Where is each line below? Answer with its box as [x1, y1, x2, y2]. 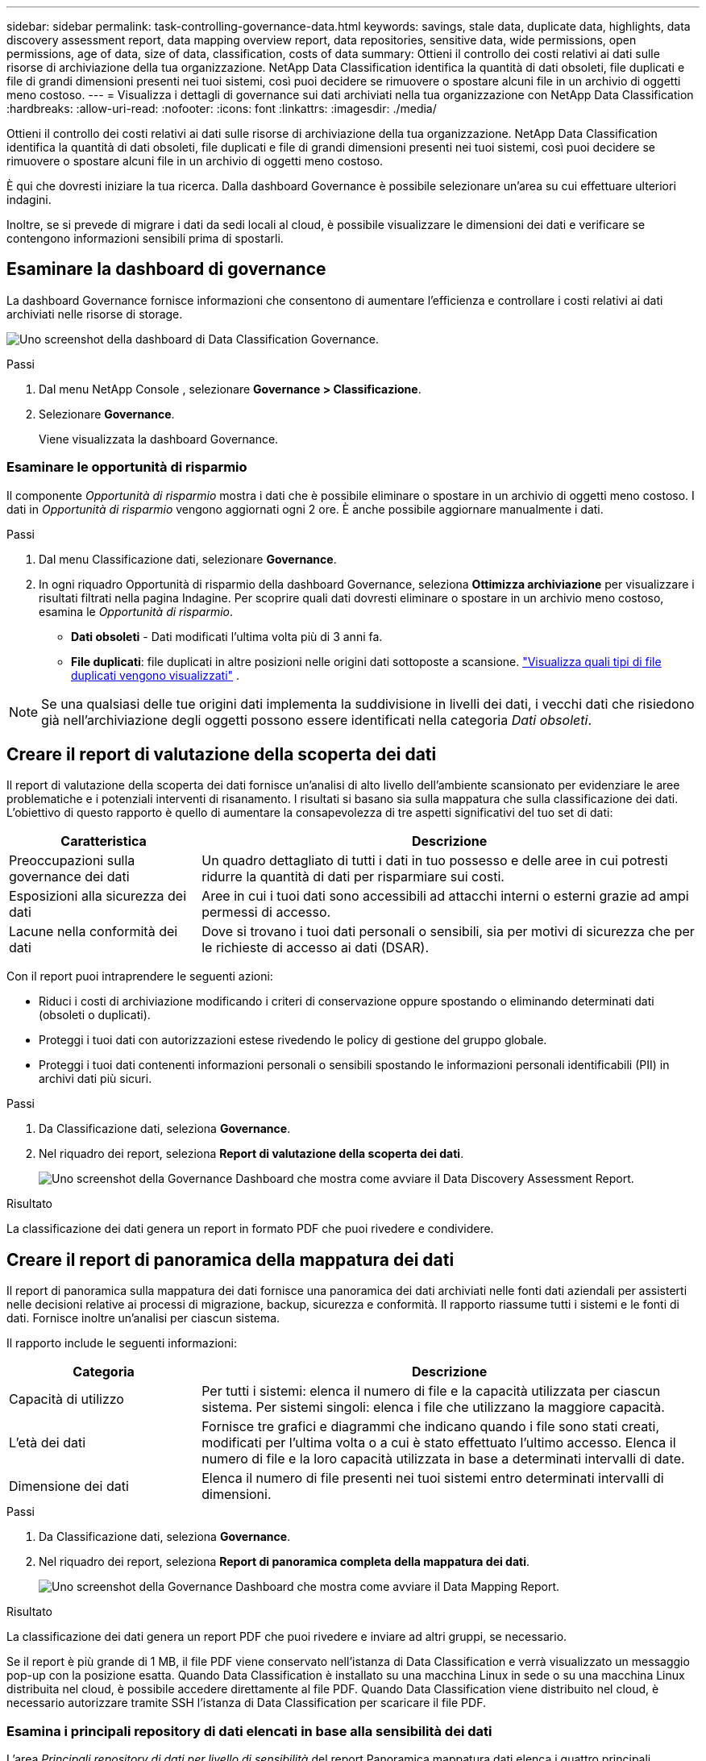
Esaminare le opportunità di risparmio [6, 459, 247, 476]
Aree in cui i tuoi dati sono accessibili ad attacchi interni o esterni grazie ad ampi [201, 888, 689, 905]
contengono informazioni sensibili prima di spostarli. [6, 231, 284, 245]
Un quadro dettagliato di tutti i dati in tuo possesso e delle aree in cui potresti [201, 852, 668, 869]
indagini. [6, 193, 52, 206]
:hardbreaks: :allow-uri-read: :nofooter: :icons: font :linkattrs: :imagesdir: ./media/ [6, 102, 437, 115]
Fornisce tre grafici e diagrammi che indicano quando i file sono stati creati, [201, 1418, 660, 1435]
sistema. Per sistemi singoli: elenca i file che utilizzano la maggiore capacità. [201, 1399, 665, 1416]
